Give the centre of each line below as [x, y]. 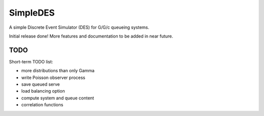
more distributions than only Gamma [58, 71]
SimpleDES [32, 13]
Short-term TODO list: [31, 61]
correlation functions [42, 105]
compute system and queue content [58, 98]
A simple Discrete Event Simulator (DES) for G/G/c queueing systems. [79, 27]
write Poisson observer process [53, 77]
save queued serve [41, 84]
